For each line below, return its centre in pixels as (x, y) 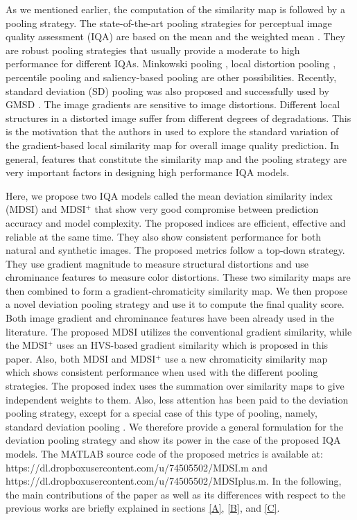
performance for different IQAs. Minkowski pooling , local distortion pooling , (171, 63)
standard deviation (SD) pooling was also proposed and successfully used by (167, 90)
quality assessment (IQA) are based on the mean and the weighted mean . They (175, 36)
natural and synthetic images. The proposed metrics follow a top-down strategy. (175, 250)
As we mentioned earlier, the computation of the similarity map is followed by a (175, 9)
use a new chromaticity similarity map (246, 358)
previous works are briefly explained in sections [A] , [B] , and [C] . (143, 508)
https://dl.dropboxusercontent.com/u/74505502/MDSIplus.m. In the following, (174, 481)
